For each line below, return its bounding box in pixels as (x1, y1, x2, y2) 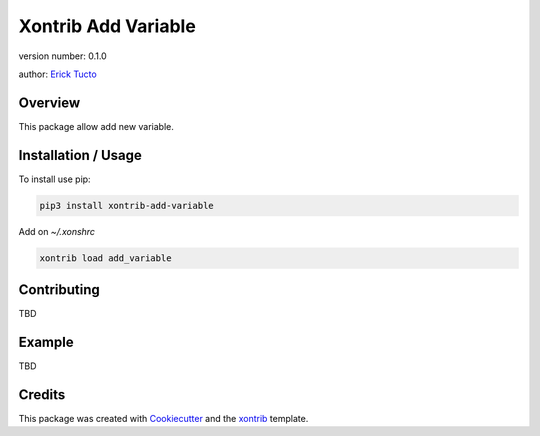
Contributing (18, 281, 100, 299)
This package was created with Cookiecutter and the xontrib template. (18, 413, 309, 425)
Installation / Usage (18, 146, 142, 164)
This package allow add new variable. (18, 120, 175, 132)
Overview (18, 94, 81, 111)
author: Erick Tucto (18, 68, 97, 80)
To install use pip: (18, 173, 91, 185)
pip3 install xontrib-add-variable (39, 200, 214, 211)
